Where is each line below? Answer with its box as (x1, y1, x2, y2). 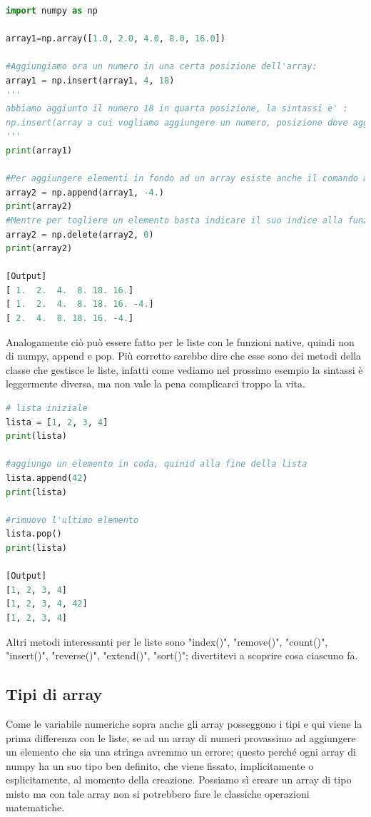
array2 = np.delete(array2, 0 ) (6, 229, 154, 240)
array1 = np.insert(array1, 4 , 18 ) (6, 75, 175, 86)
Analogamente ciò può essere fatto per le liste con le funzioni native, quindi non (6, 334, 355, 349)
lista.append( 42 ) (6, 473, 88, 483)
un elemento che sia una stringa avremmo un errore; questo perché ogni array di (6, 744, 356, 759)
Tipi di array (6, 683, 103, 705)
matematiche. (6, 800, 65, 815)
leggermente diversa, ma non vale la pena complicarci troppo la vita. (6, 376, 305, 391)
